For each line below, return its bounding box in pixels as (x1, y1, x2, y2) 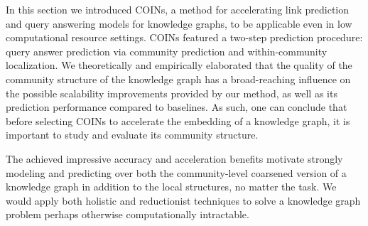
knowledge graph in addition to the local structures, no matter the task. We (6, 179, 337, 194)
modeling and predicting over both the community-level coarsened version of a (6, 165, 347, 180)
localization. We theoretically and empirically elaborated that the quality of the (6, 58, 352, 72)
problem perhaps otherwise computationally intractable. (6, 207, 249, 222)
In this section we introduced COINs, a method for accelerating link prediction (6, 2, 349, 16)
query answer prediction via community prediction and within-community (6, 43, 328, 58)
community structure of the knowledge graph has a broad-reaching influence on (6, 71, 351, 86)
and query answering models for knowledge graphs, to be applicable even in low (6, 16, 352, 31)
